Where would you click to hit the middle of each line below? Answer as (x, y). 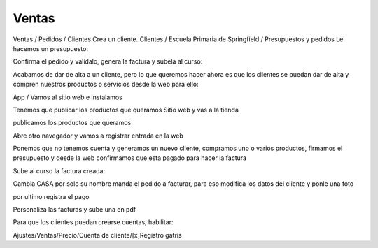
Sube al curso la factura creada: (59, 170)
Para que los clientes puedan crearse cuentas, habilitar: (93, 222)
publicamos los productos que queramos (72, 123)
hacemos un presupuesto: (51, 48)
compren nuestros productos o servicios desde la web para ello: (106, 85)
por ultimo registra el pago (51, 196)
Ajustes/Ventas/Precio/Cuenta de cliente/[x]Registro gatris (97, 235)
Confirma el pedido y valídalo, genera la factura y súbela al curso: (108, 61)
